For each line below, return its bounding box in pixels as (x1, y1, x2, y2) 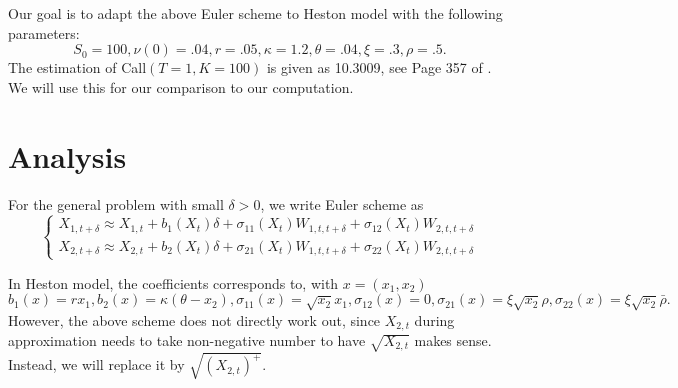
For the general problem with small (8, 193, 224, 214)
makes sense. (414, 330, 492, 350)
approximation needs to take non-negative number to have (8, 330, 366, 350)
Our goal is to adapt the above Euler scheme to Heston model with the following (8, 3, 503, 23)
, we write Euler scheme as (260, 193, 424, 214)
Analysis (8, 135, 127, 176)
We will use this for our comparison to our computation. (8, 76, 354, 97)
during (414, 309, 455, 330)
